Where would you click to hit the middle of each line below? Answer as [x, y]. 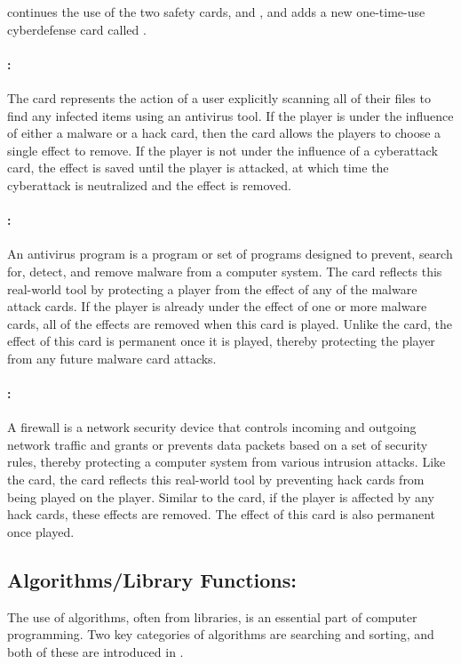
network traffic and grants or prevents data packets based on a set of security [218, 444]
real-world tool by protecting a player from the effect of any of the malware [212, 288]
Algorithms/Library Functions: [152, 579]
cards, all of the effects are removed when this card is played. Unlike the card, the [230, 323]
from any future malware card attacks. [112, 358]
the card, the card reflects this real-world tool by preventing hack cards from [216, 480]
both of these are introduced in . [95, 651]
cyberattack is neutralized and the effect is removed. [149, 184]
